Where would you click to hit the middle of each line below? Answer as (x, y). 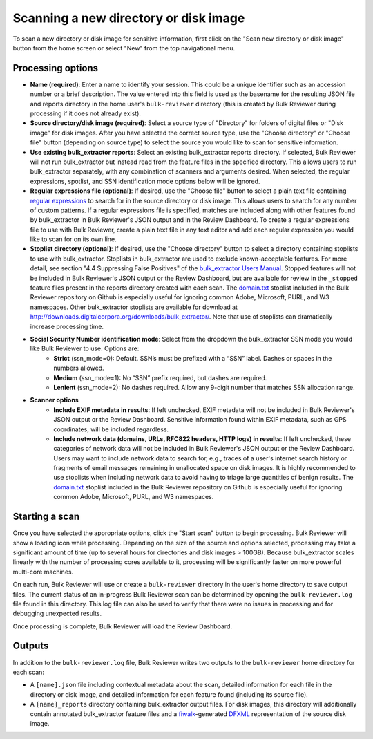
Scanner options (54, 400)
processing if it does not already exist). (86, 113)
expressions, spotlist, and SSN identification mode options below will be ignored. (145, 181)
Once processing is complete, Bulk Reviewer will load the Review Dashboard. (123, 626)
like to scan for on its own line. (73, 239)
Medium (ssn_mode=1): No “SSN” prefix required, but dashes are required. (160, 377)
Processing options (56, 68)
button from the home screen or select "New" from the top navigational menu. (124, 48)
